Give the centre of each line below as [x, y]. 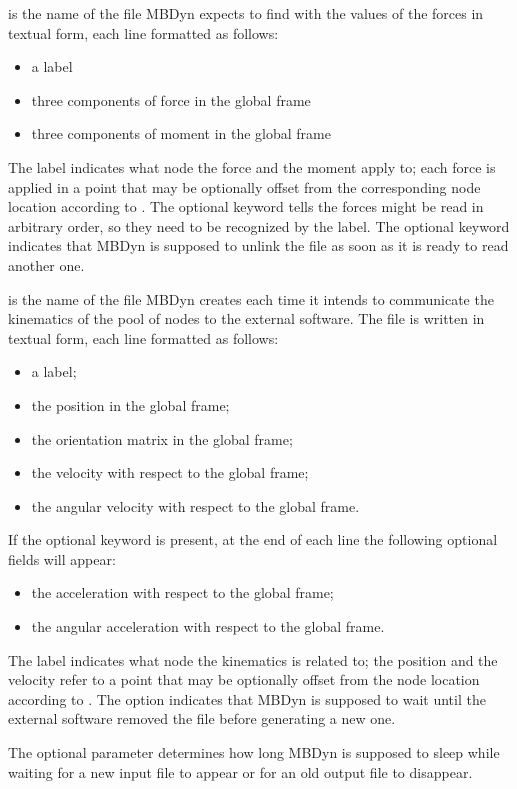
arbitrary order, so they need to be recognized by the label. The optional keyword [259, 225]
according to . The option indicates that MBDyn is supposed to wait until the [247, 698]
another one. [46, 264]
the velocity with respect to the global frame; [170, 472]
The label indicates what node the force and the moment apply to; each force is [252, 166]
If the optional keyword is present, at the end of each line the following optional [253, 539]
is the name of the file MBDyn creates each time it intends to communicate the [251, 298]
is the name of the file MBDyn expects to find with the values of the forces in [246, 13]
